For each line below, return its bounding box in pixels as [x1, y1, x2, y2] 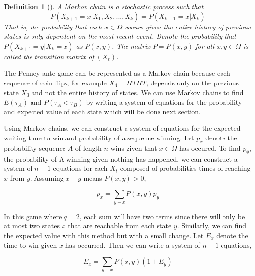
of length [75, 142, 102, 153]
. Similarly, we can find [177, 221, 247, 231]
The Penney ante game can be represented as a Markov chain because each [4, 68, 230, 78]
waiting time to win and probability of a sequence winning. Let [4, 132, 194, 142]
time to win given [4, 240, 57, 250]
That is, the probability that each [4, 21, 102, 31]
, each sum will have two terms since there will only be [79, 211, 245, 221]
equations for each [53, 163, 108, 173]
